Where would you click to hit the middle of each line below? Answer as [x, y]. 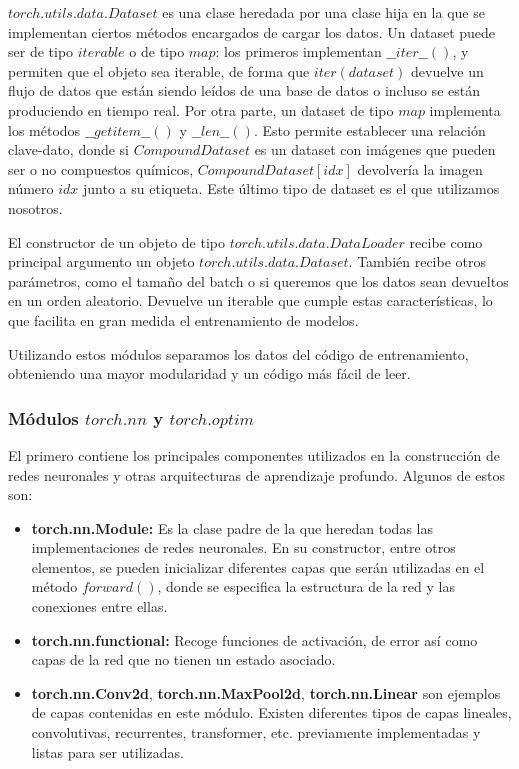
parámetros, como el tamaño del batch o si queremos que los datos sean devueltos [258, 280]
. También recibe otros [417, 261]
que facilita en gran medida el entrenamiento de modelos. [183, 319]
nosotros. [35, 207]
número [31, 188]
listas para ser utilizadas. [107, 751]
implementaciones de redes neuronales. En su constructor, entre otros [243, 547]
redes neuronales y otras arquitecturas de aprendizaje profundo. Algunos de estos [257, 474]
